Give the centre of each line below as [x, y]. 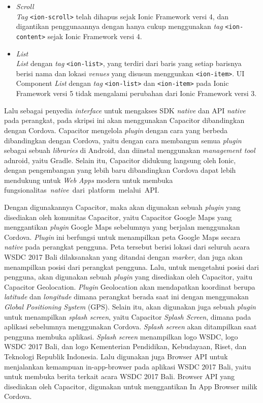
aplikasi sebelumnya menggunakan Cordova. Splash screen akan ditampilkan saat [130, 327]
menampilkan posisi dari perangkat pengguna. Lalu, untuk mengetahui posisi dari [131, 267]
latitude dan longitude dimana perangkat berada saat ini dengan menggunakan [126, 297]
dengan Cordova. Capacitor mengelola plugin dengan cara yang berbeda [116, 130]
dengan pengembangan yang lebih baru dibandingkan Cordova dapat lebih [120, 170]
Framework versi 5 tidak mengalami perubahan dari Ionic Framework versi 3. [136, 93]
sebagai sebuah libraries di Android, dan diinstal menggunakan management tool [130, 150]
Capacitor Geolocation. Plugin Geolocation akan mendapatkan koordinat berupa [130, 286]
